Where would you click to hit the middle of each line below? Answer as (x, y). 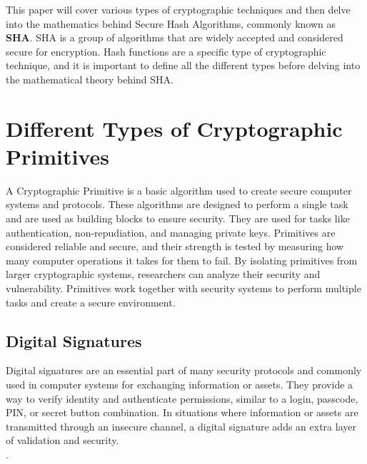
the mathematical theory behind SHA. (90, 79)
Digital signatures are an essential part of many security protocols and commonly (184, 370)
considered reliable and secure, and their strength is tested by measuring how (175, 246)
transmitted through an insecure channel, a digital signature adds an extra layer (181, 426)
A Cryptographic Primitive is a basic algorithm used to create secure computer (179, 190)
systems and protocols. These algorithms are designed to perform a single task (177, 204)
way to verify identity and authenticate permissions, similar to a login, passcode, (182, 398)
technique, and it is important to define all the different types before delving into (183, 65)
